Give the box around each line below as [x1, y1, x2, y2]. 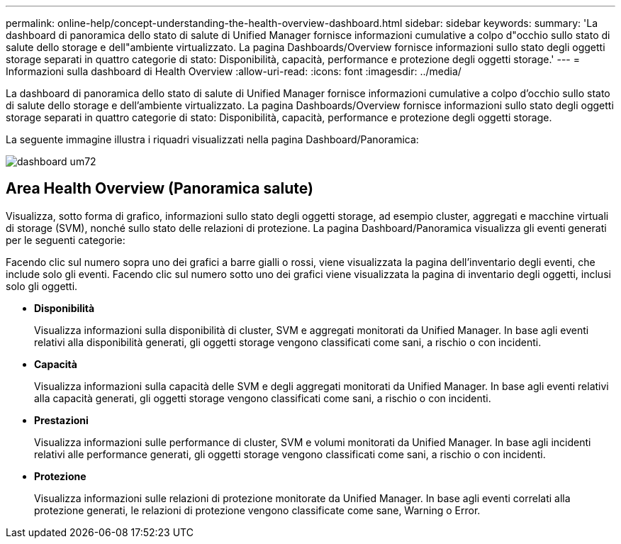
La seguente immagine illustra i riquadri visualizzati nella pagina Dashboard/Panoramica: [6, 133, 419, 145]
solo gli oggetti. [6, 279, 78, 292]
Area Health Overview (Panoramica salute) [6, 179, 313, 198]
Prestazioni [34, 413, 89, 426]
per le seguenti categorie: [6, 233, 125, 246]
